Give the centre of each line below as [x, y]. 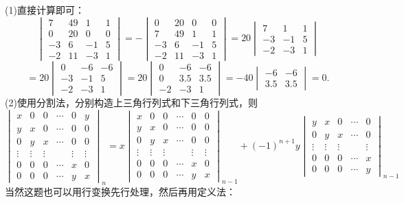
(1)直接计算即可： [45, 10]
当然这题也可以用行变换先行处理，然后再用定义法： [120, 191]
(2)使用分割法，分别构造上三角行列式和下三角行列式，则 [131, 102]
